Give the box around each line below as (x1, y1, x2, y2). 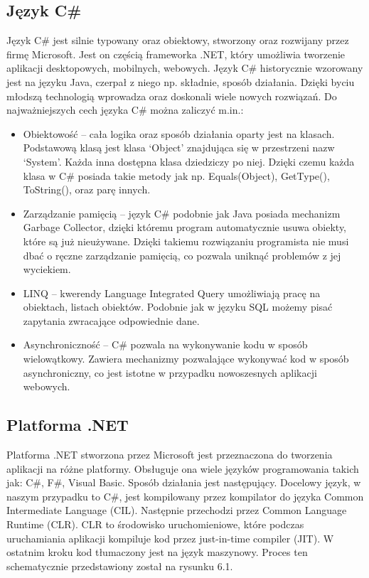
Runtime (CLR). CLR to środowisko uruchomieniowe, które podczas (6, 517, 304, 532)
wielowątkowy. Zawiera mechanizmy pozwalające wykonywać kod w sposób (23, 351, 349, 366)
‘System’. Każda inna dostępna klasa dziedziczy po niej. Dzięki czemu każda (23, 154, 355, 168)
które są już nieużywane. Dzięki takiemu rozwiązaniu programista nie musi (23, 233, 349, 248)
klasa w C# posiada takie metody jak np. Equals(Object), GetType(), (23, 168, 330, 183)
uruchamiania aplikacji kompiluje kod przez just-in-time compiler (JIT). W (6, 530, 334, 545)
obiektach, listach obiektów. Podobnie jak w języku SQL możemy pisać (23, 299, 333, 314)
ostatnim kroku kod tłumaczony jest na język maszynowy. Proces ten (6, 545, 308, 560)
